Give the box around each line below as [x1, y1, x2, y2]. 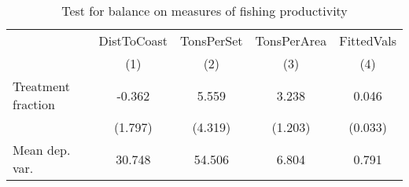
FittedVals [339, 31, 396, 49]
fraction [13, 95, 55, 113]
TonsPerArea [255, 31, 327, 49]
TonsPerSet [180, 31, 243, 49]
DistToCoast [98, 31, 168, 49]
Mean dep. [13, 141, 71, 159]
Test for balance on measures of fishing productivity [61, 2, 348, 20]
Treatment [13, 77, 70, 95]
